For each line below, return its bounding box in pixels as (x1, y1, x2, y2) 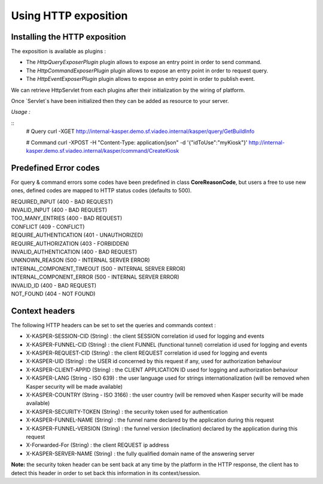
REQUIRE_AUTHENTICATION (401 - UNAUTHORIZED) (11, 231, 144, 239)
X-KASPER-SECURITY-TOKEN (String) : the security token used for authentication (26, 408, 228, 415)
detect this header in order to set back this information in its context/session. (11, 469, 201, 476)
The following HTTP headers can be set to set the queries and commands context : (11, 321, 217, 329)
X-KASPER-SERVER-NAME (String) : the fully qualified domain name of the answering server (26, 450, 255, 457)
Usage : (11, 108, 31, 116)
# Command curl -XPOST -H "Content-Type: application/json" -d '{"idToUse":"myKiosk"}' (26, 138, 248, 146)
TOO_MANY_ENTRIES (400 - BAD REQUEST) (11, 214, 123, 222)
